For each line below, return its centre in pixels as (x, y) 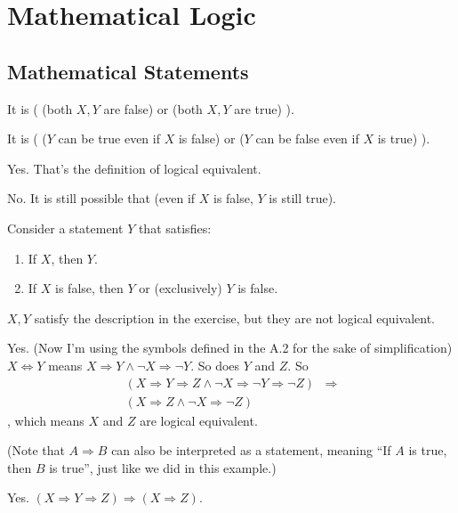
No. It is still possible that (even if (101, 198)
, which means (46, 420)
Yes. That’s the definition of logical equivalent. (134, 168)
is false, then (89, 288)
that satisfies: (175, 228)
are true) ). (264, 108)
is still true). (302, 198)
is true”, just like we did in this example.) (163, 467)
